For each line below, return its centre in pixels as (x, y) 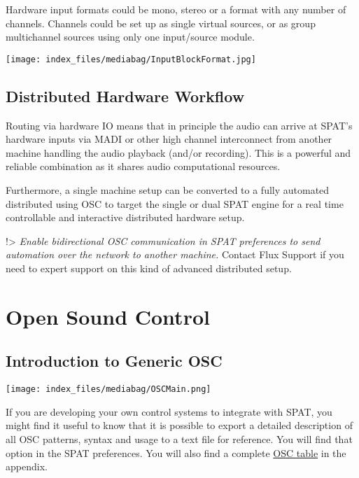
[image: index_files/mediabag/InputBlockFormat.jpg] (131, 59)
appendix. (27, 466)
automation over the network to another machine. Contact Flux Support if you (175, 254)
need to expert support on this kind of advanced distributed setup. (149, 268)
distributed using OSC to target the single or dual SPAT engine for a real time (175, 203)
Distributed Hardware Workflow (125, 96)
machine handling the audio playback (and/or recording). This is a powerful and (178, 152)
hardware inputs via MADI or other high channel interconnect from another (169, 139)
